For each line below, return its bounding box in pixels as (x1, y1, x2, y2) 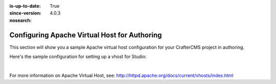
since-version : (9, 10, 42, 16)
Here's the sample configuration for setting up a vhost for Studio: (9, 54, 147, 60)
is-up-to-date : (9, 3, 41, 9)
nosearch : (9, 17, 32, 23)
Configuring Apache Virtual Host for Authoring (9, 31, 162, 39)
